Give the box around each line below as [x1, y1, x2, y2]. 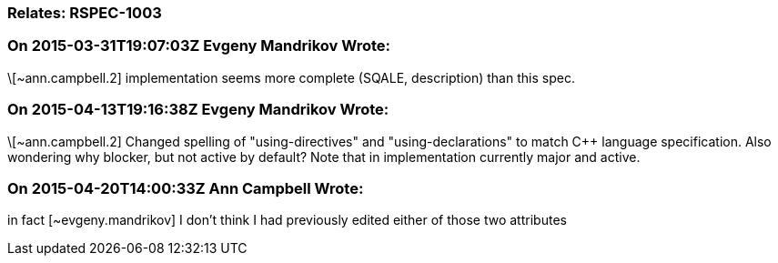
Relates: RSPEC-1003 [7, 4, 162, 22]
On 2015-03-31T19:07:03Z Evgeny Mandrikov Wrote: [7, 36, 391, 56]
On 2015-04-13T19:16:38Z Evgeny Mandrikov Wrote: [7, 100, 389, 119]
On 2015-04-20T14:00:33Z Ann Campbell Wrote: [7, 178, 364, 197]
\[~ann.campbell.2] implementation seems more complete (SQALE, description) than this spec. [7, 69, 575, 86]
